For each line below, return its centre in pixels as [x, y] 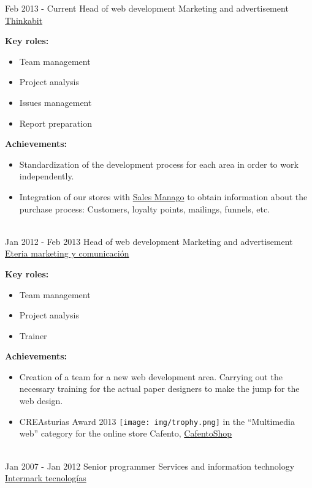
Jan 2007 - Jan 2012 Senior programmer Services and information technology [150, 466]
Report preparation [55, 123]
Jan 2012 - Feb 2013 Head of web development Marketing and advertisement [149, 241]
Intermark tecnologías [46, 478]
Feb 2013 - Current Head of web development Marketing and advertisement [147, 8]
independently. [47, 176]
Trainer [33, 335]
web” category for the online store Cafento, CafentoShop [126, 433]
